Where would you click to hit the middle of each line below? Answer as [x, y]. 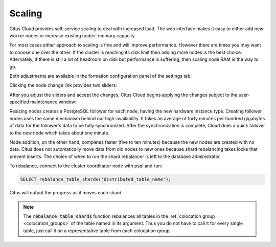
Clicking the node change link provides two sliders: [63, 85]
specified [19, 102]
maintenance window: [53, 102]
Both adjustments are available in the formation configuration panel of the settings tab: [100, 76]
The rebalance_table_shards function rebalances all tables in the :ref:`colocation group [119, 216]
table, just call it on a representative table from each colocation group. [97, 231]
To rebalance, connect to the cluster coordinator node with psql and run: [86, 166]
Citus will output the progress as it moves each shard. [66, 193]
